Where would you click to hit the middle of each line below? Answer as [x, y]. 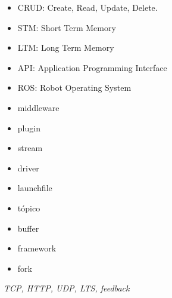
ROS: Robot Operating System [74, 87]
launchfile [35, 188]
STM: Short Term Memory [67, 27]
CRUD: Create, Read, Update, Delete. [87, 7]
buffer [28, 228]
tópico [29, 208]
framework [37, 248]
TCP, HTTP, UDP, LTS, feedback [67, 288]
